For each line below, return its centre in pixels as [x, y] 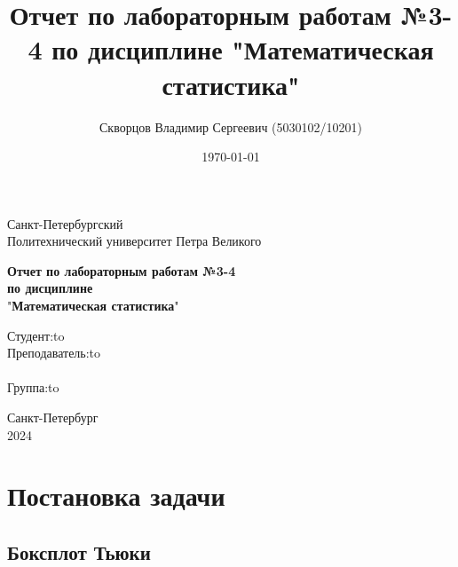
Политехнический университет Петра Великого [134, 241]
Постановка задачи [116, 496]
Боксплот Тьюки [79, 551]
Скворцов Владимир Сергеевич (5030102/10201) [231, 126]
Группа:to [33, 387]
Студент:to [36, 335]
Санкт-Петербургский [65, 223]
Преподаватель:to [54, 353]
